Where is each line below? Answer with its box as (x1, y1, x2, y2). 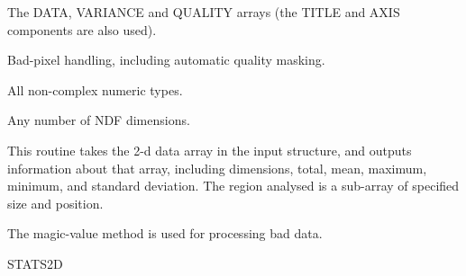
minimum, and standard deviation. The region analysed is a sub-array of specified (7, 176, 460, 195)
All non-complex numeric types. (7, 80, 183, 99)
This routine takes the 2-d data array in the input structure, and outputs (7, 140, 412, 159)
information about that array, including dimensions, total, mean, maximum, (7, 158, 427, 177)
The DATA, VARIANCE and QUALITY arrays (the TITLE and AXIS (7, 3, 400, 21)
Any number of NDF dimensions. (7, 111, 190, 129)
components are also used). (7, 20, 157, 39)
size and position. (7, 193, 104, 212)
